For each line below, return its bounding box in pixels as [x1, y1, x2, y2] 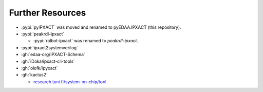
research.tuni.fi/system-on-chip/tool [33, 78, 107, 85]
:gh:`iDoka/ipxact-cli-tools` [21, 58, 75, 64]
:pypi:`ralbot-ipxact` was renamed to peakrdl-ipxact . [33, 38, 138, 44]
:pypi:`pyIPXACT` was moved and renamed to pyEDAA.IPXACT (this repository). [21, 24, 181, 30]
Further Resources [9, 7, 86, 18]
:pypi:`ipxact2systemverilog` [21, 44, 78, 51]
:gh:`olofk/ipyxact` [21, 65, 58, 71]
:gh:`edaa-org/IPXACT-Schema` [21, 52, 85, 57]
